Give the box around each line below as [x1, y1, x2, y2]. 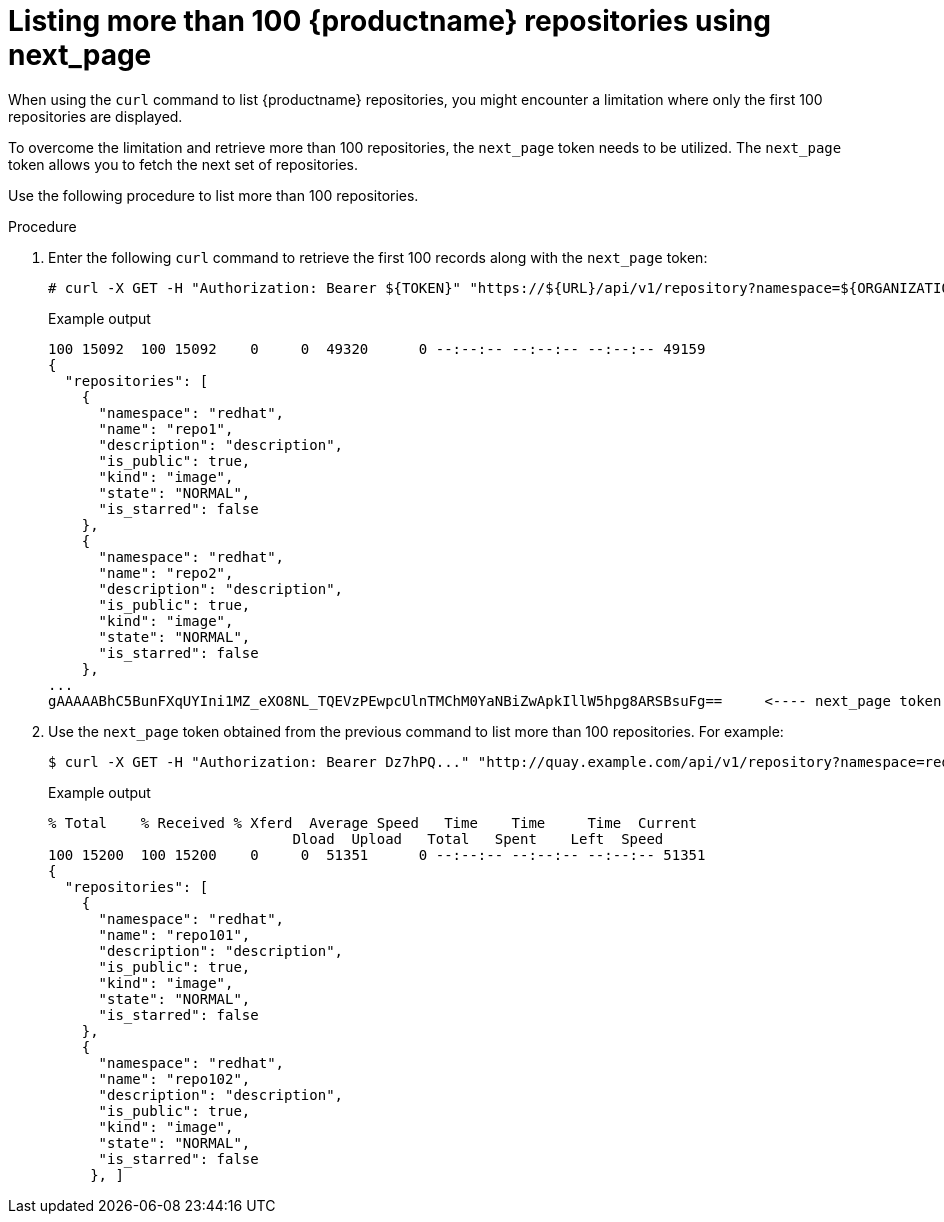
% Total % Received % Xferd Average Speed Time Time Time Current [48, 814, 698, 831]
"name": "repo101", [98, 926, 251, 943]
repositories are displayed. [8, 107, 183, 125]
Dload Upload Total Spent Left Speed [292, 830, 664, 847]
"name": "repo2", [98, 564, 234, 581]
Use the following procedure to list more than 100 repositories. [8, 186, 419, 204]
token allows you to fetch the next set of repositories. [8, 155, 358, 173]
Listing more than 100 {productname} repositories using [8, 4, 771, 38]
